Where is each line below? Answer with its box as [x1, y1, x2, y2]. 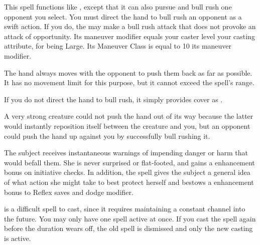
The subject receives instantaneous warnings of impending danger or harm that [4, 147, 248, 158]
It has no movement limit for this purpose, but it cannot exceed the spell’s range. [4, 77, 254, 88]
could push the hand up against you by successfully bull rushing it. [4, 130, 210, 141]
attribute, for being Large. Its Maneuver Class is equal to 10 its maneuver [4, 41, 232, 51]
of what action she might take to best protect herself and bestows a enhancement [4, 176, 254, 187]
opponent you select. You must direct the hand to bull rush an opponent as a [4, 11, 242, 22]
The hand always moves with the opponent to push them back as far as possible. [4, 67, 252, 78]
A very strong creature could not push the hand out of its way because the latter [4, 111, 253, 121]
